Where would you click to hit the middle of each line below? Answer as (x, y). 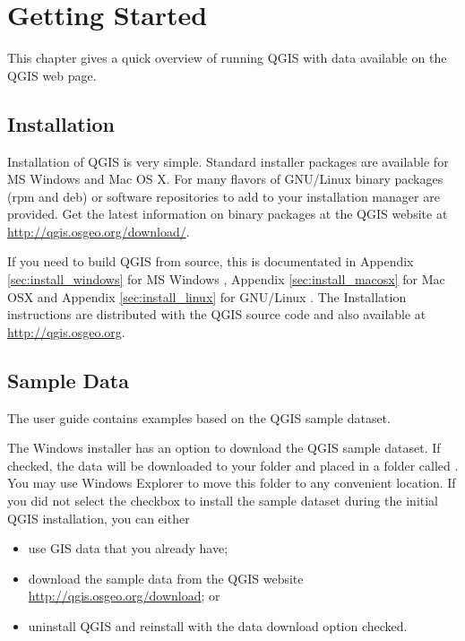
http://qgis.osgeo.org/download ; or (124, 596)
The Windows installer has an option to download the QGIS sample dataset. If (224, 448)
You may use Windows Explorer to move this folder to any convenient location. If (232, 483)
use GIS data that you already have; (128, 548)
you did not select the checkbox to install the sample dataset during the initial (223, 501)
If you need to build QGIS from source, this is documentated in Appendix (211, 261)
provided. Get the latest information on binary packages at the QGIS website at (228, 214)
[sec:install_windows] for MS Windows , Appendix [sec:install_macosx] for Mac (226, 279)
